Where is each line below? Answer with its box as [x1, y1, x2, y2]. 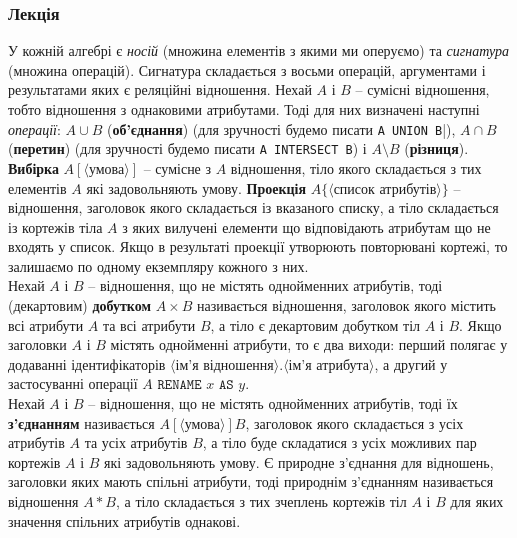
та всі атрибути [102, 314, 196, 335]
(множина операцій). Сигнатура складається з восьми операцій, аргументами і [8, 59, 486, 80]
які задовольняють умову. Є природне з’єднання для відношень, [104, 451, 494, 472]
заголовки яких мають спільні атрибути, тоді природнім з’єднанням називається [8, 471, 494, 492]
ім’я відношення [175, 358, 274, 373]
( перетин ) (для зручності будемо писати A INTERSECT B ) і [8, 138, 367, 159]
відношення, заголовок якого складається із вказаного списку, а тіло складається [8, 197, 499, 218]
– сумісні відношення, [355, 79, 490, 100]
